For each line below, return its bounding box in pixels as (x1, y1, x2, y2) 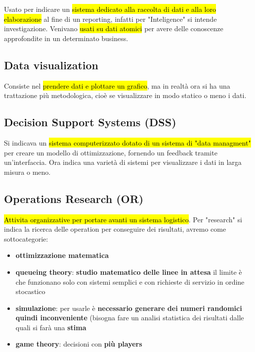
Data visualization (4, 57, 99, 72)
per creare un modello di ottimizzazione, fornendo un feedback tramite (4, 147, 217, 157)
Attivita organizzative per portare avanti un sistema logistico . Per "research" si (4, 214, 242, 224)
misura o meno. (4, 166, 51, 177)
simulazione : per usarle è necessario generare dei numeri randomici (15, 302, 242, 313)
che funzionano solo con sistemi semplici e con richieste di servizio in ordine (15, 276, 245, 287)
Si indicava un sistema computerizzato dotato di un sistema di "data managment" (4, 137, 251, 148)
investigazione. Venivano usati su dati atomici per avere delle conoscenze (4, 23, 223, 34)
